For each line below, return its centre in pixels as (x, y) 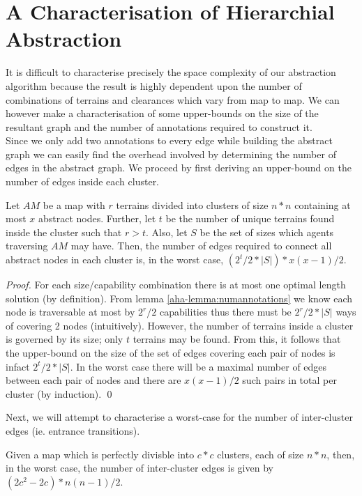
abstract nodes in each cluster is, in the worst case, (115, 259)
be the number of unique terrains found (250, 218)
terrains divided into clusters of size (192, 204)
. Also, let (167, 232)
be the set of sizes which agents (267, 232)
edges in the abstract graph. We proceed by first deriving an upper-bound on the (179, 168)
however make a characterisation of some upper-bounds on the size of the (162, 113)
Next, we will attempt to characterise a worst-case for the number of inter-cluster (179, 417)
